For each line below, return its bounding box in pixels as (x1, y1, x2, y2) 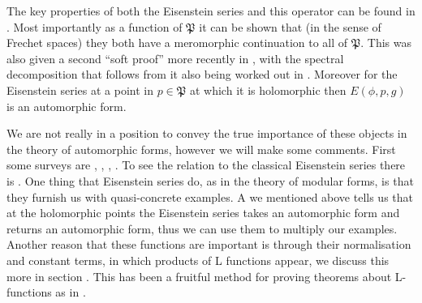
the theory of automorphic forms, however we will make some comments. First (6, 140, 396, 157)
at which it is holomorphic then (189, 81, 347, 98)
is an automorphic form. (6, 97, 127, 114)
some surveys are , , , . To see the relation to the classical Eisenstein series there (6, 156, 406, 173)
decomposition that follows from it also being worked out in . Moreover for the (6, 66, 398, 83)
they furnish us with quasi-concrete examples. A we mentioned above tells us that (6, 188, 414, 205)
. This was (360, 34, 412, 51)
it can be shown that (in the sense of (199, 18, 381, 35)
